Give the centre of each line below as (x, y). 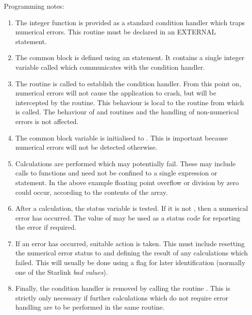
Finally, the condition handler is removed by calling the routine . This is (123, 288)
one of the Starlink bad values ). (62, 272)
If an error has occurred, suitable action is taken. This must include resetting (130, 243)
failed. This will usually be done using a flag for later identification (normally (130, 262)
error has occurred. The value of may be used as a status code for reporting (128, 217)
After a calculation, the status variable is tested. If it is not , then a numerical (132, 208)
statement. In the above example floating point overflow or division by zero (127, 182)
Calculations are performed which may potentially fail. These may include (126, 163)
